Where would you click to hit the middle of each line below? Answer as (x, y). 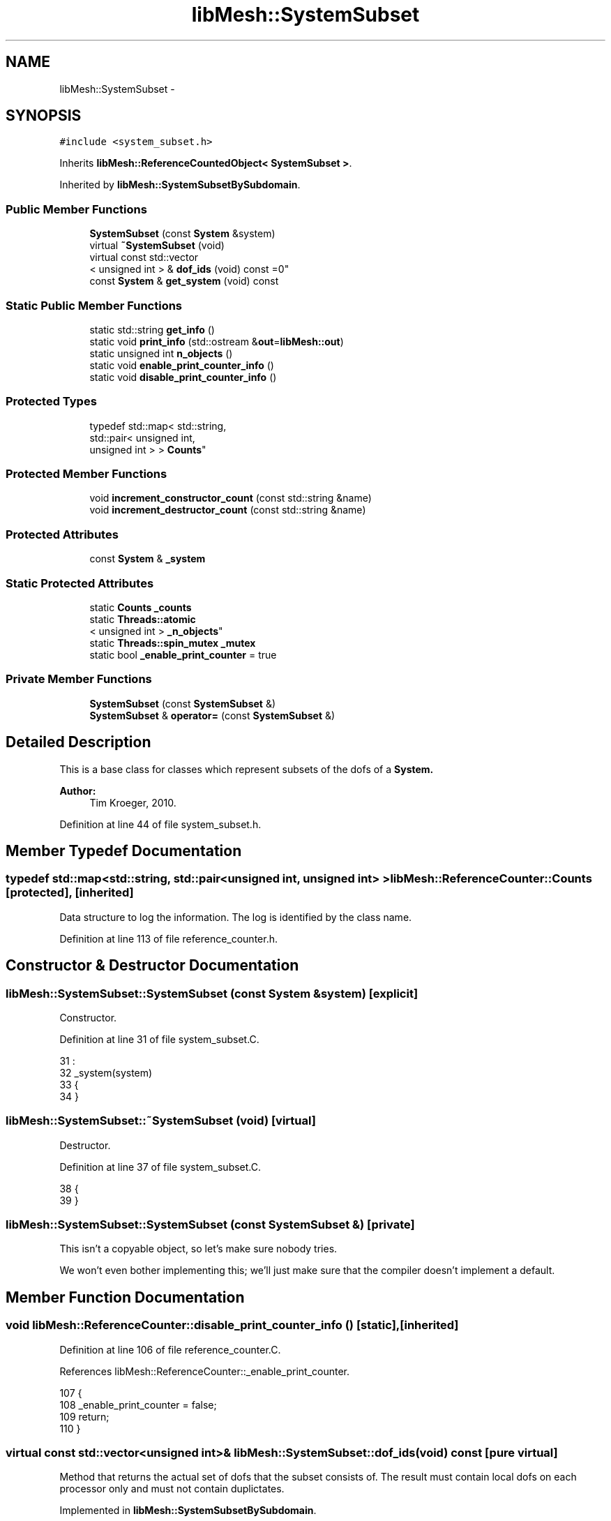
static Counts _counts (141, 607)
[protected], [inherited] (70, 893)
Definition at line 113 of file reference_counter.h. (168, 938)
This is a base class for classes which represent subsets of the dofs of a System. (247, 769)
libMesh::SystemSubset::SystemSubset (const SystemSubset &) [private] (210, 1225)
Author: (78, 791)
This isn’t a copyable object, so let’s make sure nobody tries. (198, 1249)
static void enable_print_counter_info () (182, 365)
